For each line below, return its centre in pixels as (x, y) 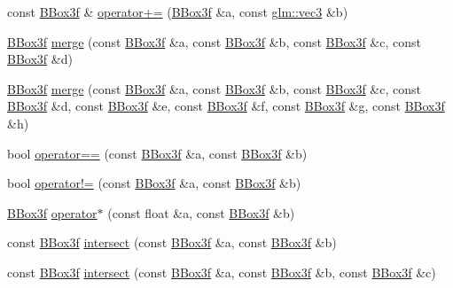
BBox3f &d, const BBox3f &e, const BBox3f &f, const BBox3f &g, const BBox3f (226, 106)
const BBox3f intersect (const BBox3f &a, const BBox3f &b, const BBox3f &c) (222, 272)
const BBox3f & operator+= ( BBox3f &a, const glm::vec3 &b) (178, 12)
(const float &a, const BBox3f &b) (201, 212)
